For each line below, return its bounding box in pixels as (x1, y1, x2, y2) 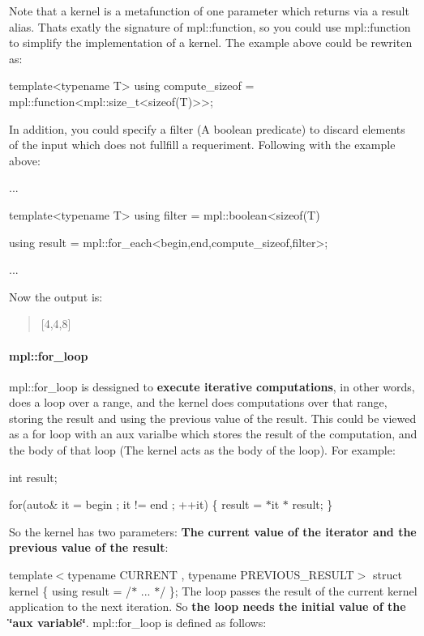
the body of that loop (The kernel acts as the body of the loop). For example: (9, 442, 396, 459)
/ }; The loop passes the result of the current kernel (160, 582, 418, 599)
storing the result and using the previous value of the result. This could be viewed (9, 409, 417, 426)
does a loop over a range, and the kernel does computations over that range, (9, 394, 388, 411)
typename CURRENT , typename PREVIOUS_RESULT (67, 566, 354, 583)
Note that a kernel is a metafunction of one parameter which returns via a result (9, 2, 409, 19)
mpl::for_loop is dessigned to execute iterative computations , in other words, (9, 378, 415, 395)
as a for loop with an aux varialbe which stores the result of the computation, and (9, 425, 418, 442)
